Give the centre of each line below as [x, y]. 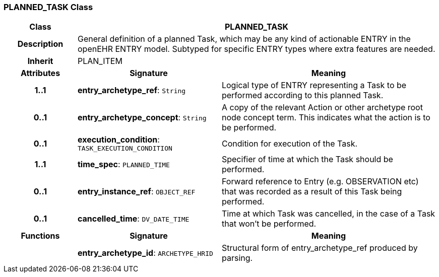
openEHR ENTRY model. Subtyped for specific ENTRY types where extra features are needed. [256, 49]
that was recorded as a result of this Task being [312, 192]
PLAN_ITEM [100, 61]
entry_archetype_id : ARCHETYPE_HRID [145, 253]
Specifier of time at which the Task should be [307, 159]
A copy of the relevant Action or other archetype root [322, 108]
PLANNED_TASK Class [48, 7]
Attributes [40, 73]
